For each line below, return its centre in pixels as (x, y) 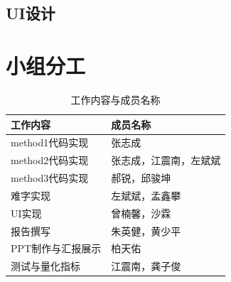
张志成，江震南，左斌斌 (166, 160)
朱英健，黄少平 (146, 231)
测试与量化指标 (45, 266)
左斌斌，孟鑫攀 (146, 195)
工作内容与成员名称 (116, 99)
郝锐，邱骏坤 (141, 178)
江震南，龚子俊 (146, 266)
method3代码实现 (50, 178)
